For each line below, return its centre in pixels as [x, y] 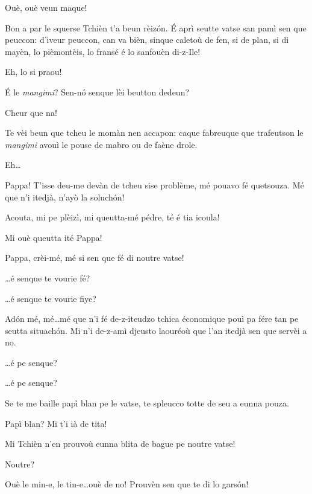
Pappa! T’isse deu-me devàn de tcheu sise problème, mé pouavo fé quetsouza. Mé [154, 184]
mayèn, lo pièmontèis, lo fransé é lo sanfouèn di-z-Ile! [103, 51]
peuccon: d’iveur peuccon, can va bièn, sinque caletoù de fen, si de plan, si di [147, 40]
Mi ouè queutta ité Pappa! [54, 237]
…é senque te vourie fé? [48, 277]
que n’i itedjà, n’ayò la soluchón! [65, 197]
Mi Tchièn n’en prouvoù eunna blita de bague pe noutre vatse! [120, 444]
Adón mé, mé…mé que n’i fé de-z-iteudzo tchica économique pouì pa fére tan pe [152, 319]
